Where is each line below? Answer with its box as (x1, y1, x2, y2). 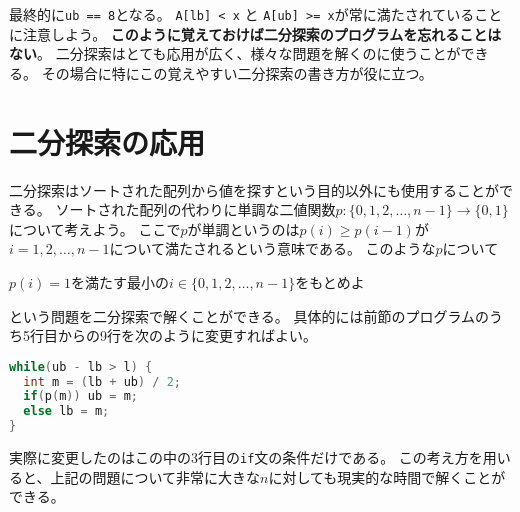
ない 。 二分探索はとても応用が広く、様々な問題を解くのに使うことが (9, 43, 461, 64)
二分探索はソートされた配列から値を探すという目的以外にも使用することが (9, 179, 499, 200)
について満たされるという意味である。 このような (109, 238, 436, 259)
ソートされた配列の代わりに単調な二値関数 (55, 199, 336, 220)
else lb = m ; (23, 404, 110, 419)
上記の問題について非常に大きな (50, 466, 261, 487)
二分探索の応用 (9, 121, 206, 162)
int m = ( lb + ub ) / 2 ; (23, 374, 181, 389)
